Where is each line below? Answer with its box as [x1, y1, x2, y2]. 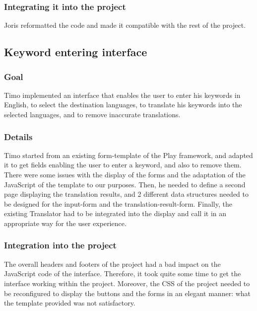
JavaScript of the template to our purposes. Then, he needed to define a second [4, 179, 246, 189]
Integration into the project [4, 239, 117, 251]
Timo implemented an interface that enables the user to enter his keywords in [4, 89, 241, 100]
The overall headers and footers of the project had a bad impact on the [4, 258, 221, 269]
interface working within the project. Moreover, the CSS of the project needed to [4, 278, 250, 288]
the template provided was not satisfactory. [4, 298, 135, 308]
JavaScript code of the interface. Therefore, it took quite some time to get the [4, 268, 241, 279]
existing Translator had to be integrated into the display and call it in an [4, 208, 226, 219]
